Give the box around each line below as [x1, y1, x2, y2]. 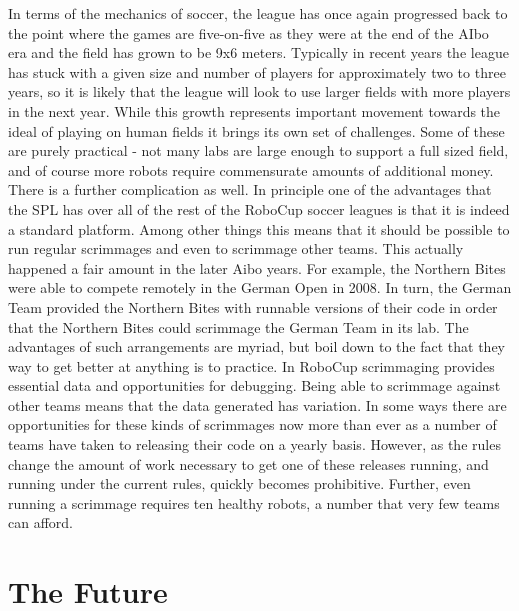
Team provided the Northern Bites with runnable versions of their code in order [8, 296, 498, 317]
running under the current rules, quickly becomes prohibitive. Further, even [8, 473, 471, 494]
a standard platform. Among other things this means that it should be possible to [8, 218, 510, 239]
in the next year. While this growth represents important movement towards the [8, 100, 501, 121]
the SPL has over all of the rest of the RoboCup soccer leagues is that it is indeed [8, 198, 510, 219]
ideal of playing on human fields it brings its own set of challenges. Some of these [8, 120, 505, 141]
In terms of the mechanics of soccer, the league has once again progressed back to [8, 3, 508, 23]
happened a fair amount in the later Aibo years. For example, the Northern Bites [8, 257, 506, 278]
